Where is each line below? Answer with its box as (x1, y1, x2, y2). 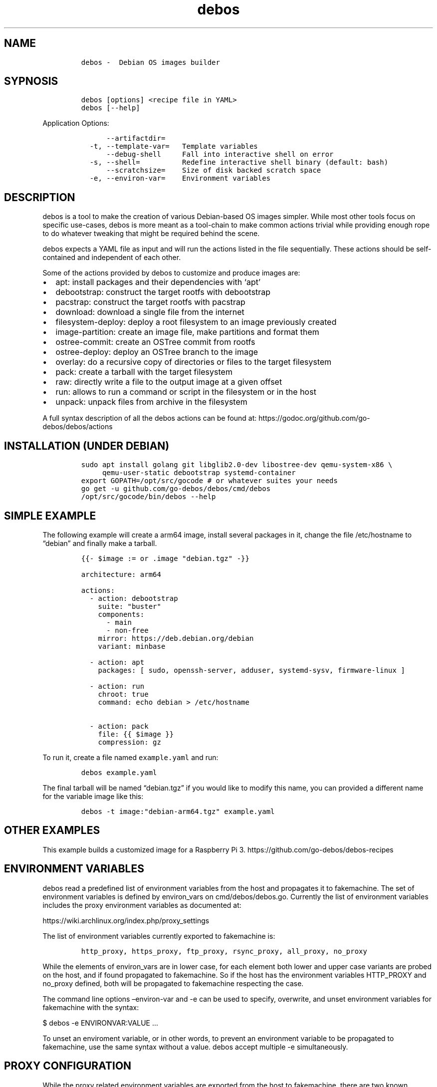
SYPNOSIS (4, 75, 58, 88)
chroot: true (98, 690, 149, 698)
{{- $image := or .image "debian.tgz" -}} (81, 554, 249, 562)
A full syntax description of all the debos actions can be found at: (42, 414, 257, 423)
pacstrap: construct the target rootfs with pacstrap (55, 297, 245, 307)
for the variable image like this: (42, 792, 144, 801)
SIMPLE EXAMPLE (4, 509, 96, 522)
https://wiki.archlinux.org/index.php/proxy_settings (42, 916, 210, 925)
